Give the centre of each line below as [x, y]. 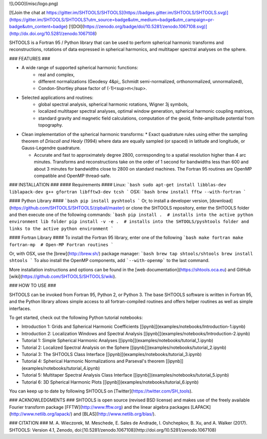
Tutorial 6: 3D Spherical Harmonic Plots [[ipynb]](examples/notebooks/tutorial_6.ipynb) [110, 382]
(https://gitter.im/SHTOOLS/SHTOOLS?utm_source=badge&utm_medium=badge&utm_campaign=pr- [112, 19]
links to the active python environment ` [61, 228]
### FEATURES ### [30, 58]
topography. [51, 125]
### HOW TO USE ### [33, 285]
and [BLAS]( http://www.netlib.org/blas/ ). [114, 414]
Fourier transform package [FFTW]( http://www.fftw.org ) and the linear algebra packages [99, 407]
